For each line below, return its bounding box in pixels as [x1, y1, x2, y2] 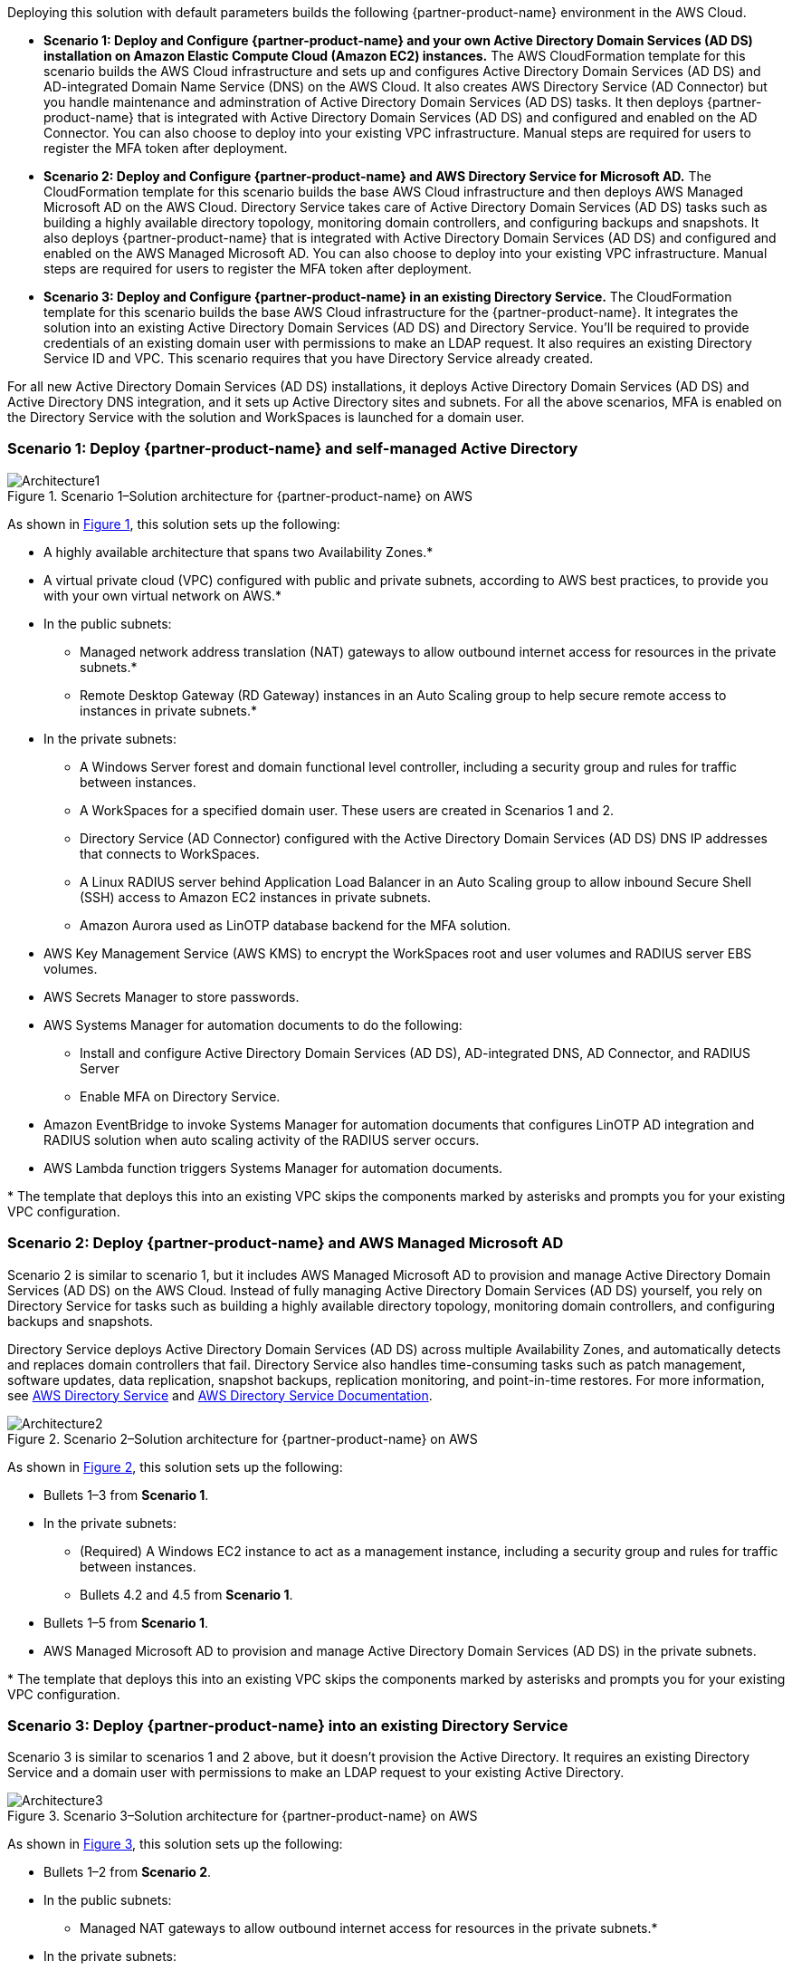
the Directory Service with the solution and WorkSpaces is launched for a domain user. [7, 409, 525, 425]
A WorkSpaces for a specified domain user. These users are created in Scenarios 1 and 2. [80, 802, 615, 818]
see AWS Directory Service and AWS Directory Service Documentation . [7, 1387, 433, 1403]
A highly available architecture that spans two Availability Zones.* [43, 543, 434, 560]
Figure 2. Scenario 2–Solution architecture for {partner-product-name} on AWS [7, 1430, 478, 1447]
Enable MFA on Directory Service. [80, 1088, 281, 1104]
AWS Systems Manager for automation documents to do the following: [43, 1016, 463, 1033]
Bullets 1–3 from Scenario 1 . [43, 1486, 209, 1503]
